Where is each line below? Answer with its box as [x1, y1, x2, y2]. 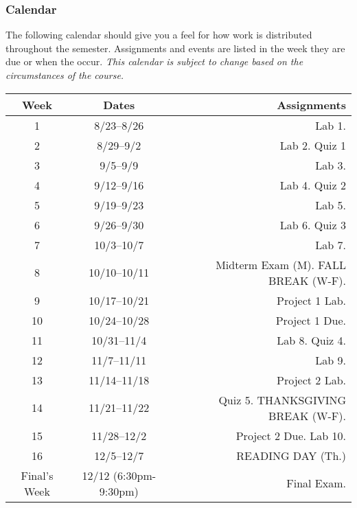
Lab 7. [315, 236, 346, 253]
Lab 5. [315, 196, 346, 213]
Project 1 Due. [275, 312, 346, 328]
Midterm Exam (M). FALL [216, 256, 346, 273]
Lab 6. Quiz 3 [279, 216, 346, 233]
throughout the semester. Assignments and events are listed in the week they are [5, 41, 345, 55]
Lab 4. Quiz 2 [279, 176, 346, 193]
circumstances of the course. [5, 68, 124, 82]
